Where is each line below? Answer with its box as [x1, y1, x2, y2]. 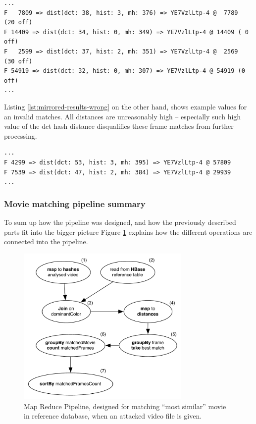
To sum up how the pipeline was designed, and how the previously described [4, 216, 236, 227]
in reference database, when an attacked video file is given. [24, 411, 202, 421]
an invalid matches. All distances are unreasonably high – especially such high [4, 111, 241, 121]
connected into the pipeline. [4, 236, 88, 247]
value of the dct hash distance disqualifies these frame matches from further [4, 121, 234, 131]
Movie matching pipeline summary [4, 197, 146, 210]
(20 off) [4, 19, 33, 26]
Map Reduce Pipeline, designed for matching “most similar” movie [24, 401, 226, 411]
